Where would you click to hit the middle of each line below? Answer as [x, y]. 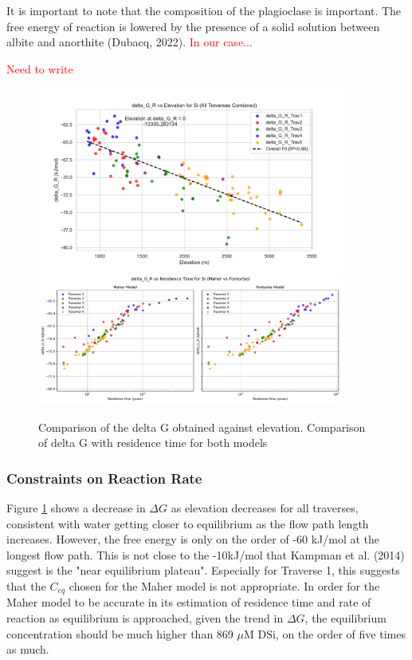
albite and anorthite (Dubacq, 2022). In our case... [129, 42]
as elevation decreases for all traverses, [265, 507]
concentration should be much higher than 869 [120, 633]
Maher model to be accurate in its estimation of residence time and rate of [189, 602]
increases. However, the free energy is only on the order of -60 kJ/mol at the [193, 539]
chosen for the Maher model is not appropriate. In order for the [224, 585]
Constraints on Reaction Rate [104, 478]
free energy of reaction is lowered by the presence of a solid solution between [193, 26]
